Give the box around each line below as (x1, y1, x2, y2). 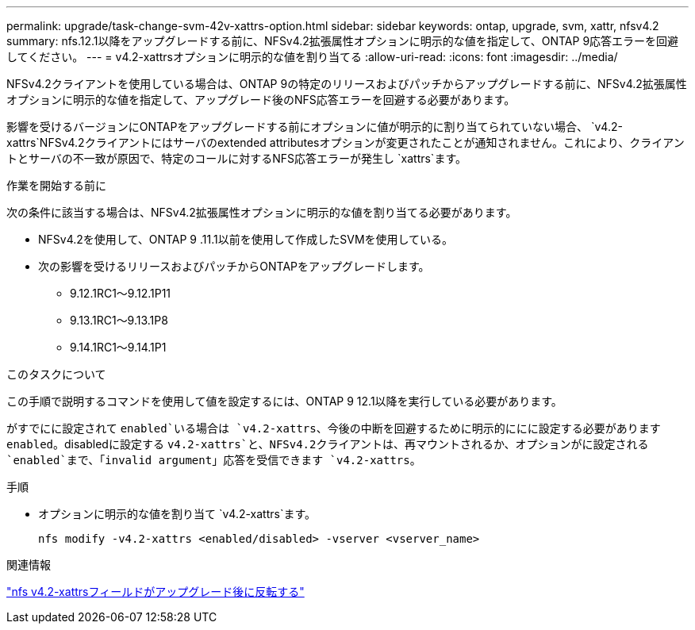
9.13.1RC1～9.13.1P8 (70, 313, 168, 327)
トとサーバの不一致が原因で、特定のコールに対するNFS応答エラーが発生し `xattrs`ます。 (6, 152, 467, 165)
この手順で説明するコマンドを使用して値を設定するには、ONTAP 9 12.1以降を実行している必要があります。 (6, 394, 563, 408)
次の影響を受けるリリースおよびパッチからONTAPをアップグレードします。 (38, 259, 430, 273)
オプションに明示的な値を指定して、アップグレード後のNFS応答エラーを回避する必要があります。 (6, 93, 516, 106)
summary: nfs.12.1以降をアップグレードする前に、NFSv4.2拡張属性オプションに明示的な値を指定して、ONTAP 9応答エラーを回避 (6, 34, 679, 48)
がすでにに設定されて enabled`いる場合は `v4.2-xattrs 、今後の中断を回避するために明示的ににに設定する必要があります (6, 421, 661, 435)
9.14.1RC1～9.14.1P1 (70, 340, 167, 354)
